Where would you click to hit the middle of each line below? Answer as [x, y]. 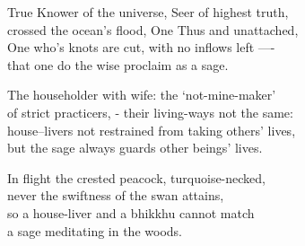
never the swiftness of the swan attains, [116, 195]
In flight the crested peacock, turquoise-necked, [136, 177]
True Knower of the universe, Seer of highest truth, [148, 12]
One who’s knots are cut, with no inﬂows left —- [141, 47]
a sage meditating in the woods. [95, 230]
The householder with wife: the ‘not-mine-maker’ [142, 95]
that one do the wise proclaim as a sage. [118, 64]
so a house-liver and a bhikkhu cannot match [131, 212]
